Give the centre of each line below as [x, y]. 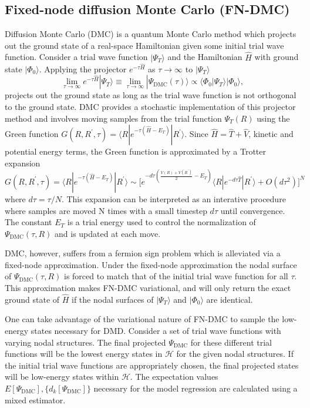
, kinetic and [271, 134]
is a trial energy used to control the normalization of [161, 222]
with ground [277, 57]
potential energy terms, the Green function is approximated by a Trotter [136, 151]
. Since [196, 134]
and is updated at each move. [108, 233]
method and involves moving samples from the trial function [113, 118]
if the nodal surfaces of [113, 299]
